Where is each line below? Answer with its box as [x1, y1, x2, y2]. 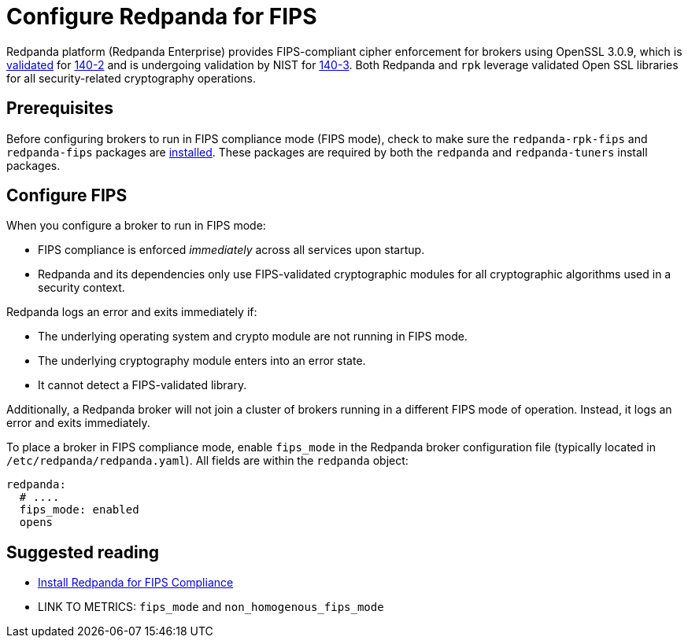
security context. [38, 281, 125, 295]
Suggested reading [6, 542, 160, 562]
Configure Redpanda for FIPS [6, 3, 317, 30]
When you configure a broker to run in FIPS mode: [6, 219, 266, 233]
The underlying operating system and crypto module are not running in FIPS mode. [38, 329, 468, 344]
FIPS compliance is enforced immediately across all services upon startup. [38, 243, 425, 257]
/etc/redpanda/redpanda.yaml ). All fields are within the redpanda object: [6, 454, 409, 468]
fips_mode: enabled [19, 503, 139, 517]
